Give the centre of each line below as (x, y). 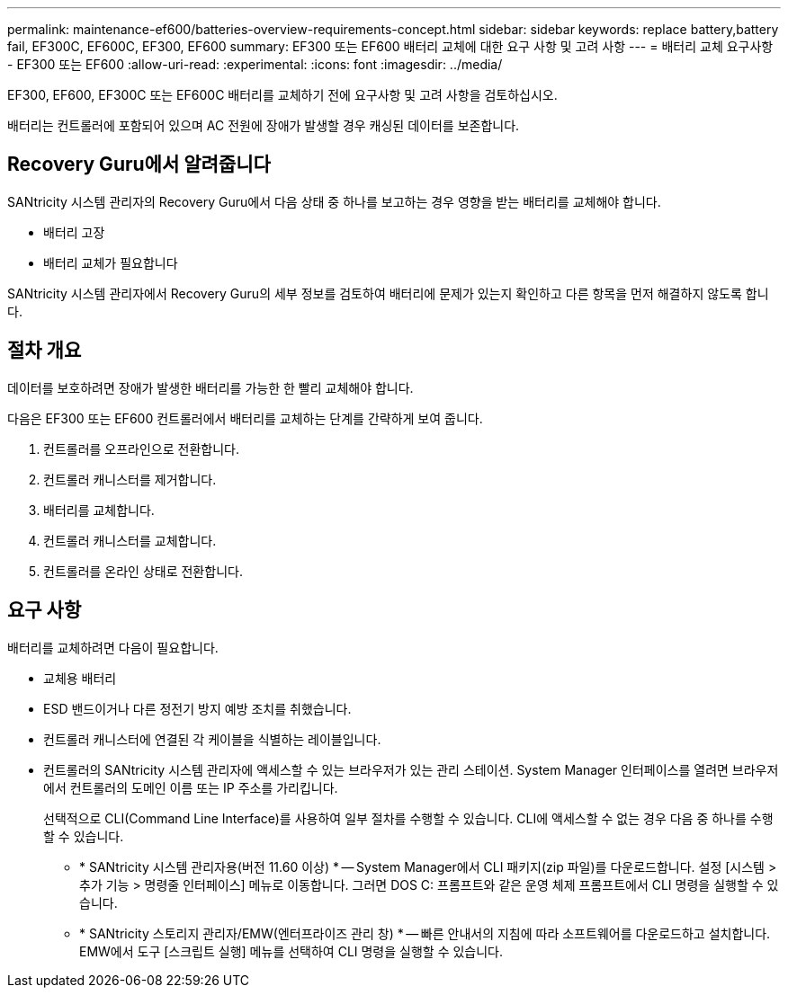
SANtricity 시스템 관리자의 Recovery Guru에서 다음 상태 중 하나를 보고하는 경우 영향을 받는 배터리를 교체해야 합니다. (334, 201)
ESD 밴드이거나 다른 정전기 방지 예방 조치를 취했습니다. (197, 708)
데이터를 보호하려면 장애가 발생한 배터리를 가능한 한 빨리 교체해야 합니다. (210, 387)
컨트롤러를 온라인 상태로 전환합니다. (143, 571)
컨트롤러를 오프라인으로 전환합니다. (141, 449)
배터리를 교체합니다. (99, 510)
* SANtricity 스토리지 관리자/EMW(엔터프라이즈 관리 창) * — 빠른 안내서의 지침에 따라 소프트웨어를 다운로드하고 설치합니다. (425, 933)
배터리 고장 (74, 232)
